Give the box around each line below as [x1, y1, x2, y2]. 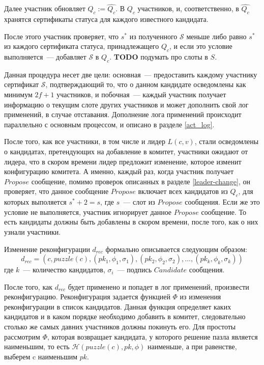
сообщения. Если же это [185, 196, 260, 207]
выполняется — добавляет [4, 51, 86, 62]
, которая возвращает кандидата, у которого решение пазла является [47, 331, 258, 342]
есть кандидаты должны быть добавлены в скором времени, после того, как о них [4, 216, 258, 227]
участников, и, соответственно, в [137, 3, 239, 14]
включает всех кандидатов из [138, 186, 228, 196]
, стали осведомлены [194, 136, 259, 147]
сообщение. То [201, 206, 247, 217]
